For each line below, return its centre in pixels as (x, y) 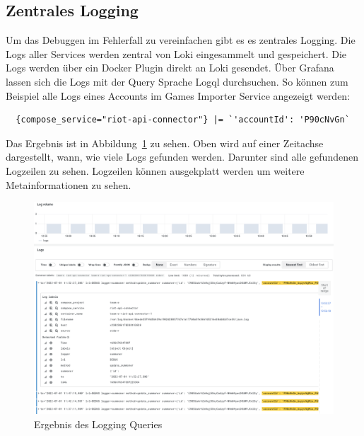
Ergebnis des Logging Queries (98, 424)
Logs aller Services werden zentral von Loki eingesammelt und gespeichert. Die (176, 53)
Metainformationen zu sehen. (69, 184)
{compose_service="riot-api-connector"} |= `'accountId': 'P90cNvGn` (183, 120)
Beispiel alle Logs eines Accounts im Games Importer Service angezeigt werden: (178, 95)
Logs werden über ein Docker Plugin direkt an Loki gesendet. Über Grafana (170, 68)
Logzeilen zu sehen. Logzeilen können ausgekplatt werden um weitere (155, 170)
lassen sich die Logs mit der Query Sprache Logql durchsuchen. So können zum (177, 81)
